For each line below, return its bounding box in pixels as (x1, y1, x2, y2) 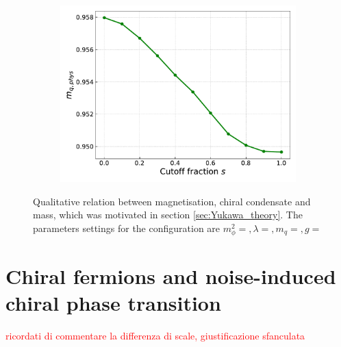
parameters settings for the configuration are (33, 220, 220, 235)
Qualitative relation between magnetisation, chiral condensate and (33, 194, 311, 208)
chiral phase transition (5, 289, 221, 317)
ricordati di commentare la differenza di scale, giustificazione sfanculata (5, 329, 305, 343)
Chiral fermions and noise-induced (5, 262, 336, 290)
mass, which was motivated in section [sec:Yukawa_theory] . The (33, 207, 303, 222)
